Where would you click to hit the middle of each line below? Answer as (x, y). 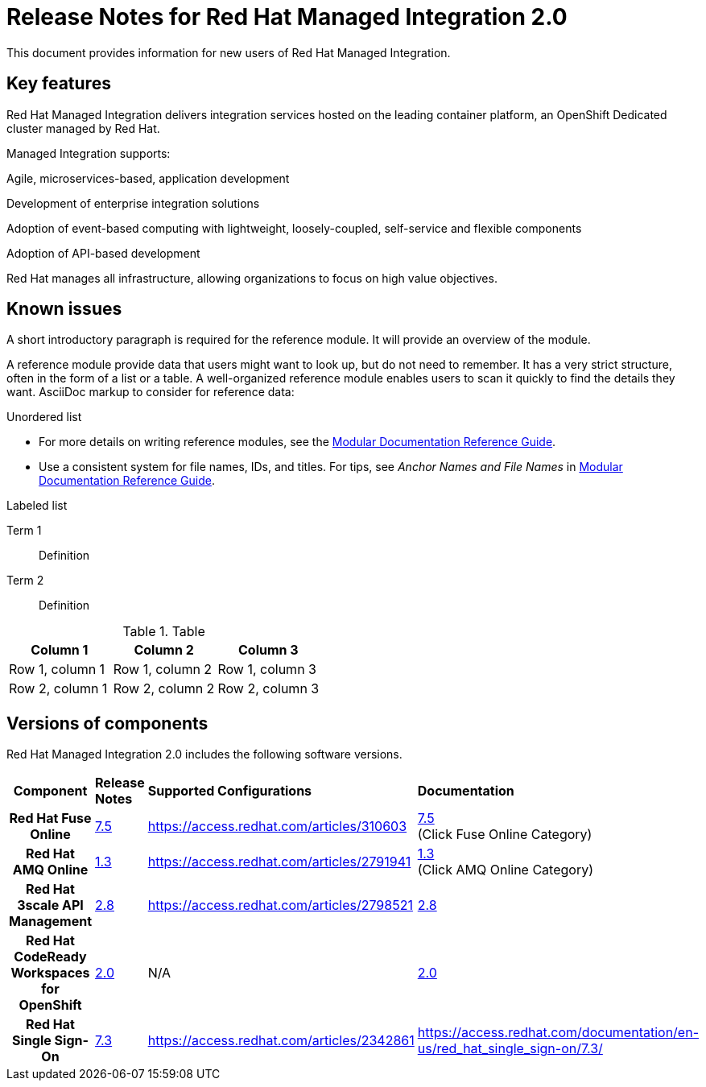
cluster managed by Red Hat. (83, 128)
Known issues (64, 309)
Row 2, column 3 (268, 689)
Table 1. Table (164, 632)
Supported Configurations (230, 791)
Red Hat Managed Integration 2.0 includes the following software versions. (204, 754)
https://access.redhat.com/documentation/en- (558, 1033)
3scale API (50, 905)
